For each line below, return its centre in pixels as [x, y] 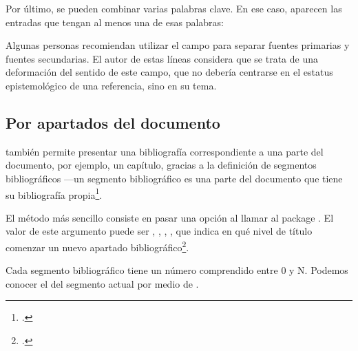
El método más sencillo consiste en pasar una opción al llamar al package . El [170, 217]
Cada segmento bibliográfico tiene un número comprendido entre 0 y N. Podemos [177, 270]
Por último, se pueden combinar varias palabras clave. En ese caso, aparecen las [174, 8]
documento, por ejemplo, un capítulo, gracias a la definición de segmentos [161, 165]
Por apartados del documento [113, 122]
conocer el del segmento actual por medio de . [102, 283]
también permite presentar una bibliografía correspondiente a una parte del [165, 151]
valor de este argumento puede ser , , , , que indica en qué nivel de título [159, 231]
